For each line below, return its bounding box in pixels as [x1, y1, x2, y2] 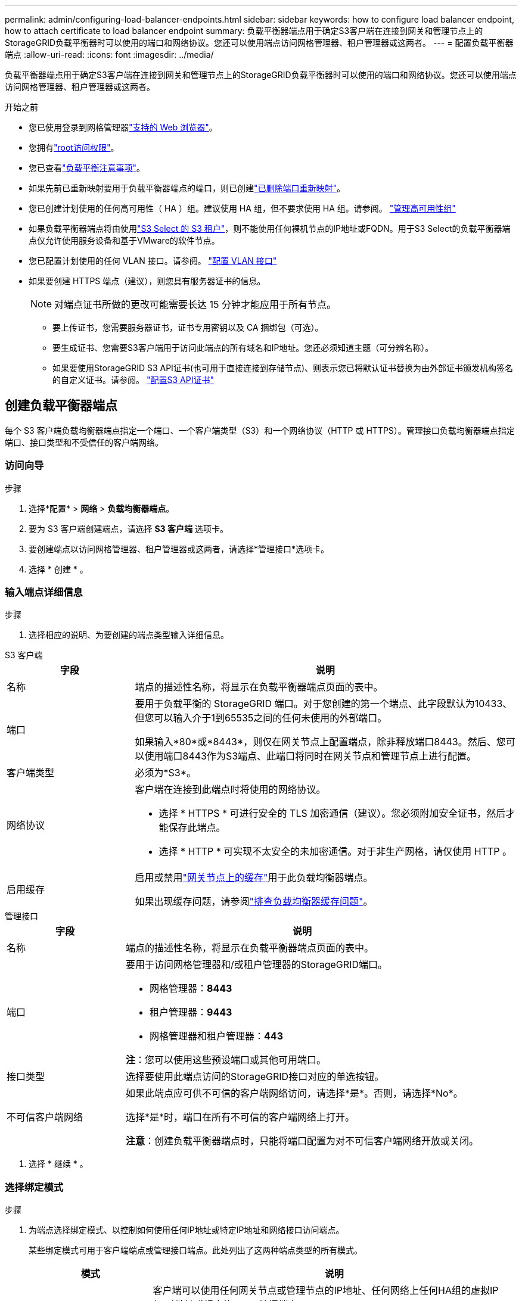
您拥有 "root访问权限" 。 [29, 142, 119, 152]
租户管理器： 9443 [150, 1006, 232, 1019]
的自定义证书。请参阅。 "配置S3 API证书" [52, 375, 214, 385]
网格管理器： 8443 [150, 982, 232, 995]
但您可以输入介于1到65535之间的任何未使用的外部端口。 [135, 712, 387, 724]
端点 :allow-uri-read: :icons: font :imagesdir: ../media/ [5, 49, 214, 60]
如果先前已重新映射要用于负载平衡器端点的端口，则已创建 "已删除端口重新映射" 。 [29, 183, 346, 193]
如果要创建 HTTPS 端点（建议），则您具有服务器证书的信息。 [29, 276, 266, 286]
